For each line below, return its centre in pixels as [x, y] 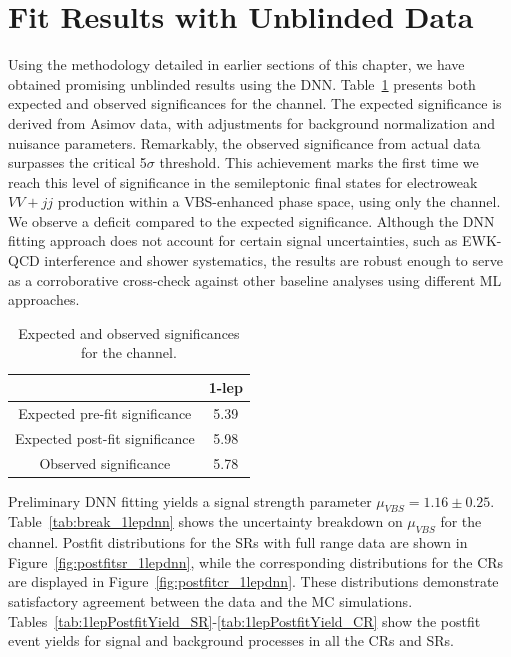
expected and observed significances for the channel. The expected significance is [255, 103]
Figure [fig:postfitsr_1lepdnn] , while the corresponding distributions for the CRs [256, 561]
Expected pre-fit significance [105, 412]
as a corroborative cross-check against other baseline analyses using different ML [255, 279]
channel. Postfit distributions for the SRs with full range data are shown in [238, 542]
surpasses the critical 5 [77, 162]
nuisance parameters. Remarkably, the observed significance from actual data [244, 142]
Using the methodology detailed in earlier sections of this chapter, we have [236, 64]
